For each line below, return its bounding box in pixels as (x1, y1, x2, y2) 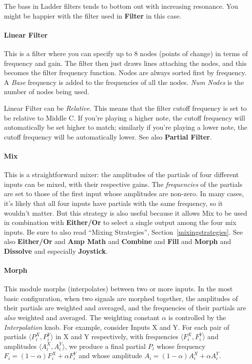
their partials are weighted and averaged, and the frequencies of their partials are (4, 303, 246, 313)
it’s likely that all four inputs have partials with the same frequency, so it (4, 198, 223, 208)
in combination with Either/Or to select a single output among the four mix (4, 217, 236, 227)
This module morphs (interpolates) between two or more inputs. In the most (4, 283, 233, 294)
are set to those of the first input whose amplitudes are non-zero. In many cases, (4, 188, 244, 199)
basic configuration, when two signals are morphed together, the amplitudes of (4, 293, 238, 303)
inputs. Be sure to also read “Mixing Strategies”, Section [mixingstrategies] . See (4, 226, 243, 237)
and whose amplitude (78, 350, 142, 361)
